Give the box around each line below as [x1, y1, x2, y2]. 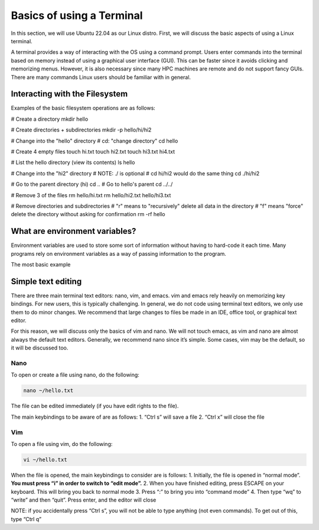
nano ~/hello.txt [23, 387, 74, 394]
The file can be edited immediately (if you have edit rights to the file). [11, 403, 179, 410]
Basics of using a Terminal [11, 9, 143, 22]
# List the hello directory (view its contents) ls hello [11, 159, 135, 166]
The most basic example [11, 261, 71, 268]
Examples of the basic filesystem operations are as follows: [11, 104, 156, 112]
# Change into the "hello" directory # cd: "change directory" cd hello [11, 137, 178, 144]
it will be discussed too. [11, 344, 69, 352]
